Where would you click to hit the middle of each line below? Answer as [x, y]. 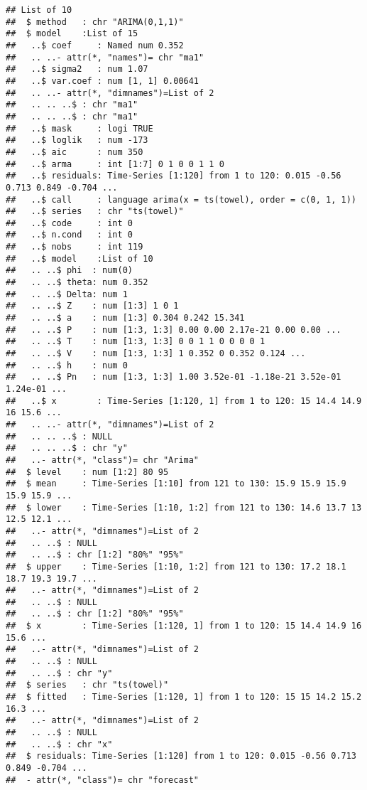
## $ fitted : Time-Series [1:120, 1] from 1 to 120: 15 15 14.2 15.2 [184, 697]
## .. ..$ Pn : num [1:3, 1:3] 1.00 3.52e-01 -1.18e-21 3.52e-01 [174, 377]
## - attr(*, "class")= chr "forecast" [103, 780]
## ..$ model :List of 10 [80, 258]
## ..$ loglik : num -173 [77, 140]
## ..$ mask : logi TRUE [80, 128]
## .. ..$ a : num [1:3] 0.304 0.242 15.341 [125, 318]
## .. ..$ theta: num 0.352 [77, 283]
